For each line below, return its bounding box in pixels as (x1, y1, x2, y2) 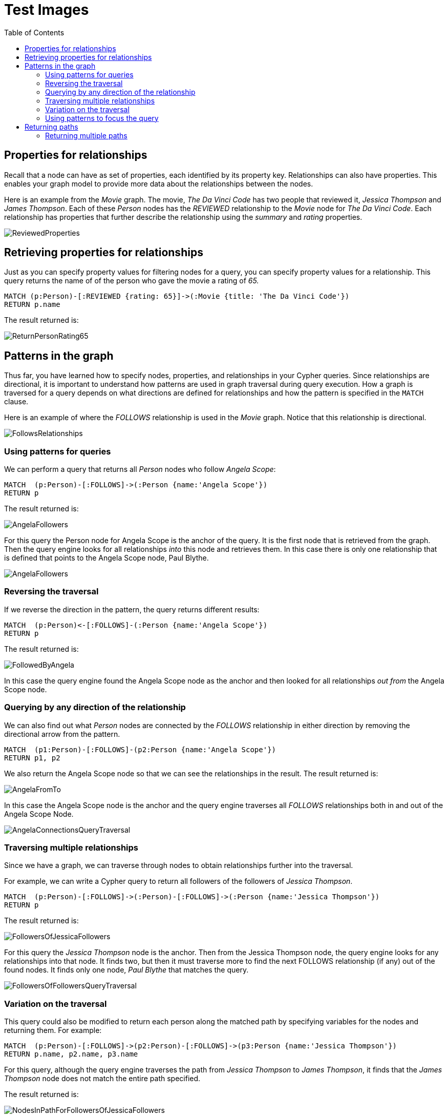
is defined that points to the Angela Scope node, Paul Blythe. (4, 553, 209, 563)
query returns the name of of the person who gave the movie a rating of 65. (4, 276, 259, 285)
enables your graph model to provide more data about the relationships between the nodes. (4, 179, 313, 188)
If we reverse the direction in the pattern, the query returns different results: (4, 605, 260, 614)
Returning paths (25, 122, 78, 131)
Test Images (4, 1, 89, 18)
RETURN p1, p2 (4, 753, 60, 762)
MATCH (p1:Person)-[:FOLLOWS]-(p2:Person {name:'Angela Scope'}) (4, 745, 276, 754)
